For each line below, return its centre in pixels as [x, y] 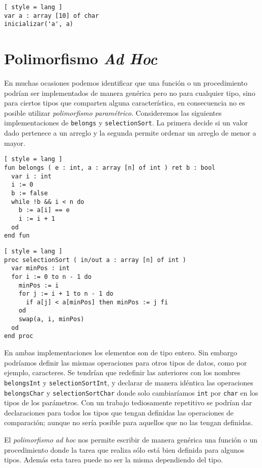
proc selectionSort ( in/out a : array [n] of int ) [95, 260]
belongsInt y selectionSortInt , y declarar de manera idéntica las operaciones [129, 382]
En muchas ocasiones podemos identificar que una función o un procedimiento [126, 83]
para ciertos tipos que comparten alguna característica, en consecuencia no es [125, 103]
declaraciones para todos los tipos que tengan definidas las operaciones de [119, 412]
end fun [17, 236]
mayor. [15, 142]
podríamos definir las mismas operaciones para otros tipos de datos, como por [126, 362]
